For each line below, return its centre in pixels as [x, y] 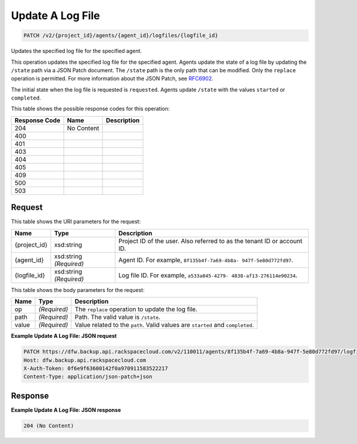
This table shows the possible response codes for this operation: [90, 109]
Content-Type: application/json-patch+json [88, 377]
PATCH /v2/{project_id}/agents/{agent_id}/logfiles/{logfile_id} [121, 35]
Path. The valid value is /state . [118, 317]
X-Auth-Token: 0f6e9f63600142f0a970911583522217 [96, 368]
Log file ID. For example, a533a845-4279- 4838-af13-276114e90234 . [208, 275]
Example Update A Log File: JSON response [66, 410]
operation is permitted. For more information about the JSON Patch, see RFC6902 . [112, 79]
